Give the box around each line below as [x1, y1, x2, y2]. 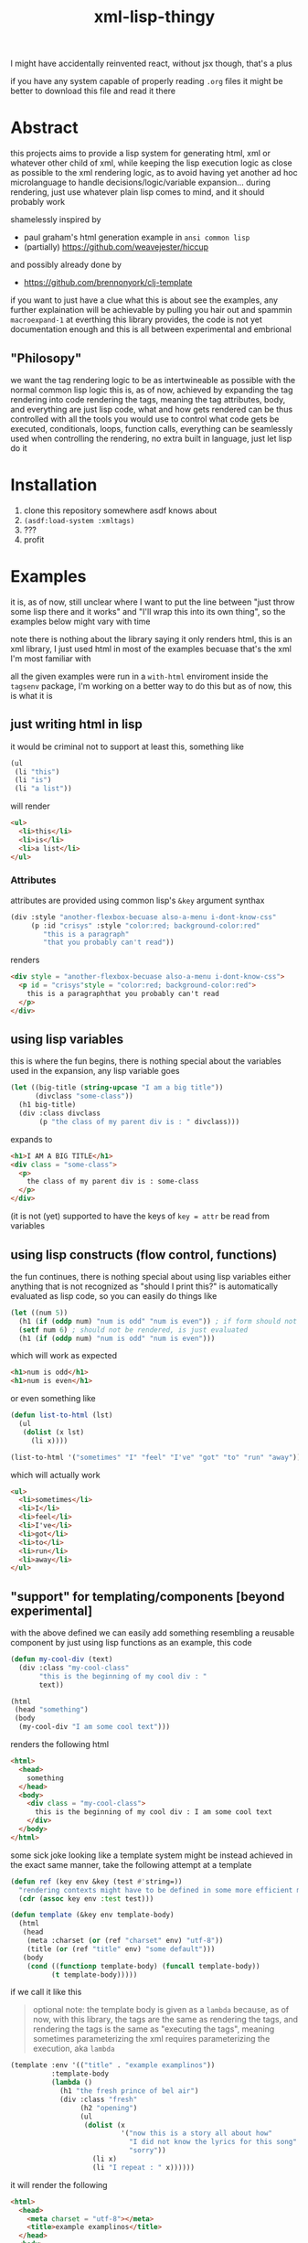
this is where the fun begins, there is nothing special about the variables [10, 1056, 282, 1067]
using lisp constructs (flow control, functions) [10, 1247, 278, 1262]
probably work [10, 197, 66, 208]
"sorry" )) [128, 2146, 167, 2155]
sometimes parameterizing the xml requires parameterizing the [32, 2034, 271, 2044]
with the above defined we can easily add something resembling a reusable [10, 1627, 295, 1638]
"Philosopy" [10, 350, 82, 366]
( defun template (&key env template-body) [10, 1910, 175, 1920]
